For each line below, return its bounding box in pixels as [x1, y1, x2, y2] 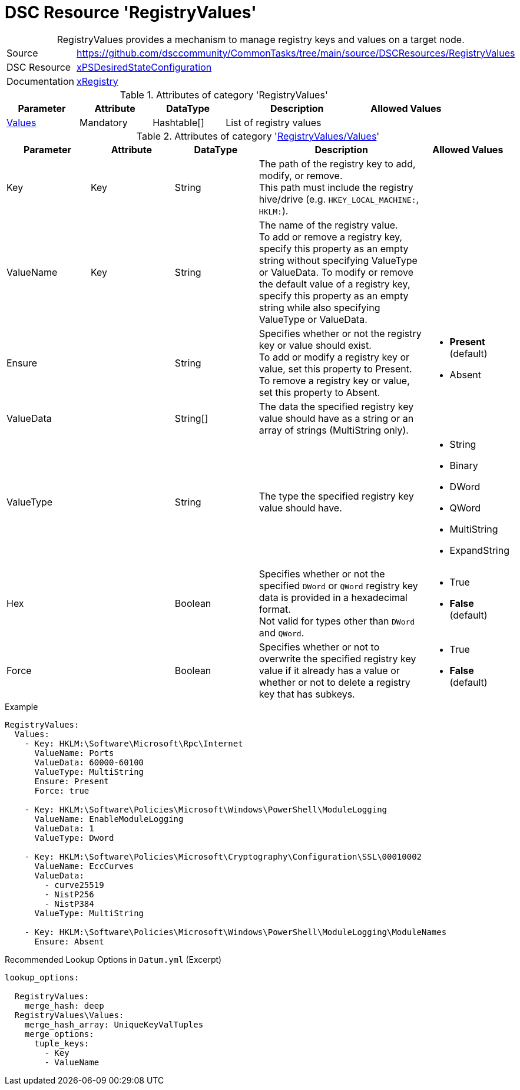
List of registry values [226, 116, 322, 128]
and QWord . [259, 626, 304, 639]
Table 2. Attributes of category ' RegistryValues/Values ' [136, 130, 380, 142]
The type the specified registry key [259, 490, 414, 502]
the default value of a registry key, [259, 278, 410, 290]
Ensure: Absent [34, 936, 104, 946]
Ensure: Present [34, 776, 110, 786]
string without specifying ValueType [259, 254, 418, 266]
